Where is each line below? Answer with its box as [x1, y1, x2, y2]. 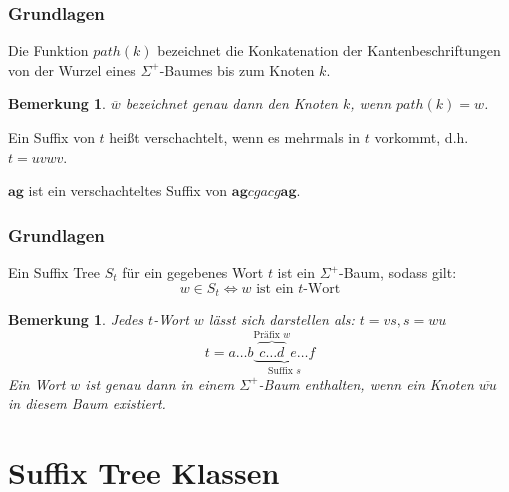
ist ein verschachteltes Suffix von [28, 180, 228, 201]
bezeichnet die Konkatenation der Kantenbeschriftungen [157, 40, 501, 61]
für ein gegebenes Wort [122, 262, 264, 282]
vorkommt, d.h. [374, 127, 469, 147]
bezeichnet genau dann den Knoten [125, 93, 338, 114]
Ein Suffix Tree [8, 262, 101, 282]
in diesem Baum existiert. [8, 393, 166, 414]
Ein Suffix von [8, 127, 95, 147]
